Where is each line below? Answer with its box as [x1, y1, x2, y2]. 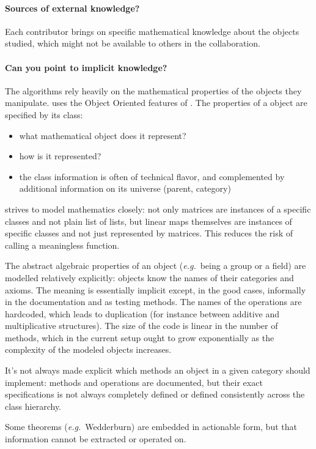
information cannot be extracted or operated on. [5, 432, 186, 445]
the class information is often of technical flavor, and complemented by [19, 170, 285, 183]
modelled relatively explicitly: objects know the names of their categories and [5, 271, 294, 284]
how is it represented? [19, 149, 101, 162]
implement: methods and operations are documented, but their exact [5, 375, 263, 388]
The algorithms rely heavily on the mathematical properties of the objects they [5, 84, 302, 97]
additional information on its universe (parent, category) [19, 182, 231, 195]
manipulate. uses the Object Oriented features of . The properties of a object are [5, 96, 307, 109]
